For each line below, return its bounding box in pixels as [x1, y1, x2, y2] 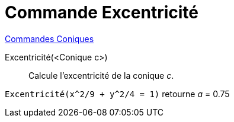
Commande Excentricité [5, 2, 199, 23]
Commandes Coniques [5, 33, 94, 44]
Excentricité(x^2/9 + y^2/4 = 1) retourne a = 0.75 [5, 88, 230, 99]
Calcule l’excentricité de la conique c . [28, 70, 174, 81]
